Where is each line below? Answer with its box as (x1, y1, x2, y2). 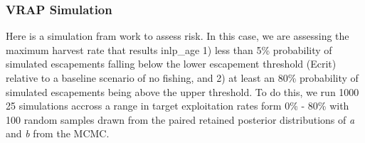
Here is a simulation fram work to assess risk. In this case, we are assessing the (6, 28, 349, 43)
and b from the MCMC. (6, 126, 110, 141)
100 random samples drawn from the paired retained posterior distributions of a (6, 112, 355, 127)
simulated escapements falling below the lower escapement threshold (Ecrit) (6, 56, 337, 71)
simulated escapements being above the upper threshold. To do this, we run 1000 (6, 84, 359, 99)
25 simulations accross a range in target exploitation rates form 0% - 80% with (6, 98, 349, 113)
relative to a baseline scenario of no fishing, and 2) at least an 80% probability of (6, 70, 359, 85)
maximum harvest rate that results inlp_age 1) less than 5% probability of (6, 42, 332, 57)
